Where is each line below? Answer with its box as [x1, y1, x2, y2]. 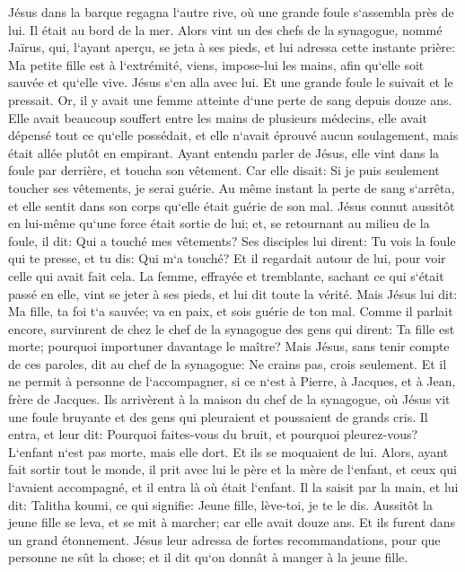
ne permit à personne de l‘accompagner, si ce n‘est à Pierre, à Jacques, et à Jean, [8, 372, 456, 391]
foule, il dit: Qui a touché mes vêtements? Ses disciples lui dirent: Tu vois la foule [8, 231, 456, 250]
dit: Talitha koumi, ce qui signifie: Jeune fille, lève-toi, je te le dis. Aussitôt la [8, 495, 433, 514]
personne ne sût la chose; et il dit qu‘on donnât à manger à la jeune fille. [8, 548, 408, 567]
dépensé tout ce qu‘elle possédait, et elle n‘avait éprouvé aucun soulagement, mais [8, 126, 459, 145]
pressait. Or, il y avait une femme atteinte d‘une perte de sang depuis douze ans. [8, 90, 452, 109]
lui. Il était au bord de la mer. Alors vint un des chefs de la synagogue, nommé [8, 20, 443, 39]
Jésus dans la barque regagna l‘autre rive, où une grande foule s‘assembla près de [8, 3, 454, 21]
